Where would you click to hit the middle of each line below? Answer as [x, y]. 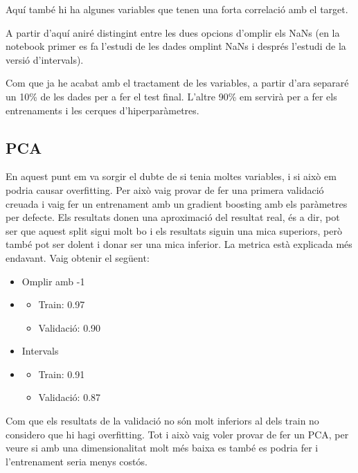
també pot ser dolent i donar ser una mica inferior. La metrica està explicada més [179, 244]
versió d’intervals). [45, 59]
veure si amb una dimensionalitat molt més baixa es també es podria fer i [162, 448]
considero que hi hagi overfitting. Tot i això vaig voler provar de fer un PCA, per [177, 434]
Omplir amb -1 [53, 281]
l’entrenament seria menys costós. [77, 461]
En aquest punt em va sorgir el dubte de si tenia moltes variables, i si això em [171, 176]
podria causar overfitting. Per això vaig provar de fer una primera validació [165, 189]
